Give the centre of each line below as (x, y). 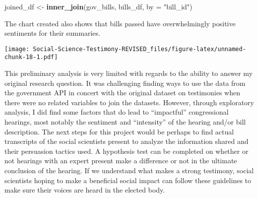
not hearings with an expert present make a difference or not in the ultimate (121, 161)
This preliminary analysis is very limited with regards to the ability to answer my (129, 73)
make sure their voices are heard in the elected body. (85, 190)
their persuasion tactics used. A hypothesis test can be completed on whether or (127, 151)
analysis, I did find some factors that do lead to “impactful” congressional (117, 112)
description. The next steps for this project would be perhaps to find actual (119, 131)
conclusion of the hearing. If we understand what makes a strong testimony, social (129, 170)
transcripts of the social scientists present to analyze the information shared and (127, 141)
